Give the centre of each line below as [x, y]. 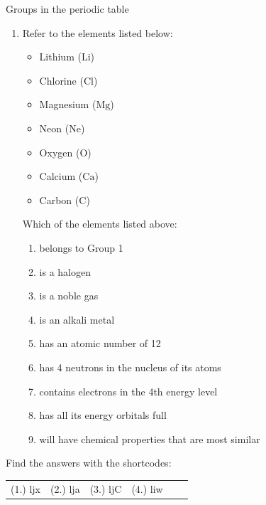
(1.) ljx [26, 488]
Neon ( [54, 128]
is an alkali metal [77, 319]
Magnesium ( [68, 104]
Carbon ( [59, 200]
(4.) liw [147, 488]
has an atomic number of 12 [100, 343]
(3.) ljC [106, 488]
